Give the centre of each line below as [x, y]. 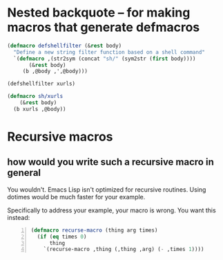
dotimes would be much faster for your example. [76, 197]
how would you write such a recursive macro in [110, 162]
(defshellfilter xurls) [41, 84]
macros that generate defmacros [104, 27]
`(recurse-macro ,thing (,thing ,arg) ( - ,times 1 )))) [124, 250]
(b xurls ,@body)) [40, 109]
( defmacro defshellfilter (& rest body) [65, 46]
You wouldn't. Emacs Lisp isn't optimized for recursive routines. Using [107, 189]
